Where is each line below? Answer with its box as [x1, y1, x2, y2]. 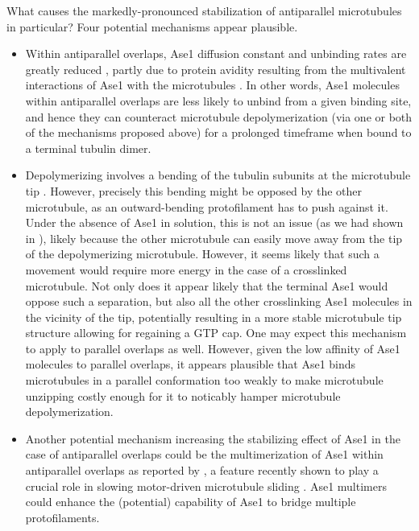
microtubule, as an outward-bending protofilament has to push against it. [25, 198, 388, 215]
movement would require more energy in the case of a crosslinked [25, 261, 347, 278]
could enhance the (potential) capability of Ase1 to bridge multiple [25, 493, 356, 510]
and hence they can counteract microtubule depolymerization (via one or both [25, 108, 413, 125]
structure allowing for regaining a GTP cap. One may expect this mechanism [25, 324, 407, 341]
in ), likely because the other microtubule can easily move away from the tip [25, 229, 403, 246]
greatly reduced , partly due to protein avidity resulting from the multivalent [25, 60, 406, 77]
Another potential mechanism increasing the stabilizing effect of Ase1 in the [25, 430, 400, 447]
